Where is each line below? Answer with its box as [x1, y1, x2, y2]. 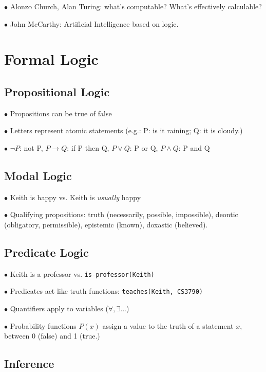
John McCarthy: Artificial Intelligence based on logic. [10, 18, 179, 29]
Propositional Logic [4, 83, 110, 99]
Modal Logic [4, 167, 72, 183]
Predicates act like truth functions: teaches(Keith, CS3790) [10, 286, 203, 296]
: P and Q [178, 142, 210, 153]
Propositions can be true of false [10, 108, 112, 118]
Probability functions [10, 320, 77, 331]
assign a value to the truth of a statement [102, 320, 234, 331]
